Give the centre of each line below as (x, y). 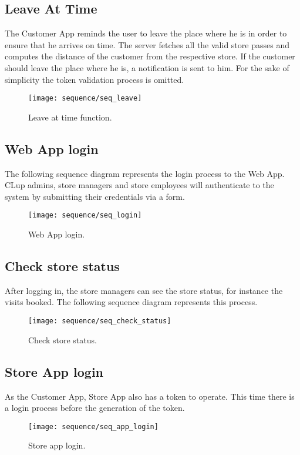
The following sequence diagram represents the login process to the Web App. (145, 173)
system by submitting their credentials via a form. (95, 196)
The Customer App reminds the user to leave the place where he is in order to (146, 33)
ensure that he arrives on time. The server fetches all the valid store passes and (147, 44)
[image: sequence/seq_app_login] (93, 426)
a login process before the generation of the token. (95, 408)
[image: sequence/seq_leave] (85, 98)
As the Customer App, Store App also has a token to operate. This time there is (150, 396)
